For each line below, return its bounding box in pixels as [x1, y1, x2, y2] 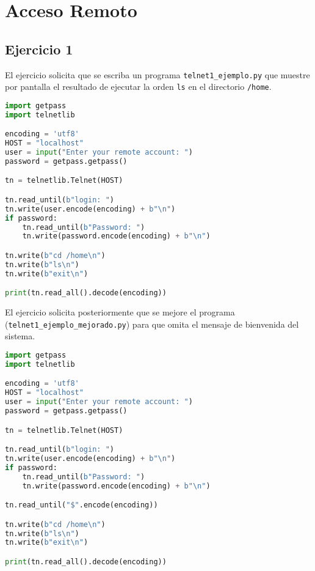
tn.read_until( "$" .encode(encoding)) [5, 501, 158, 510]
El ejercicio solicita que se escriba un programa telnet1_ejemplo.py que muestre [5, 68, 310, 81]
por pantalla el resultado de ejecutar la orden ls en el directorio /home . [5, 80, 272, 93]
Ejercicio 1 [5, 39, 73, 58]
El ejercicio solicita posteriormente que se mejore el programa [5, 306, 235, 319]
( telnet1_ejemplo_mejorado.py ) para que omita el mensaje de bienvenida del [5, 317, 299, 330]
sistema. [5, 330, 35, 342]
